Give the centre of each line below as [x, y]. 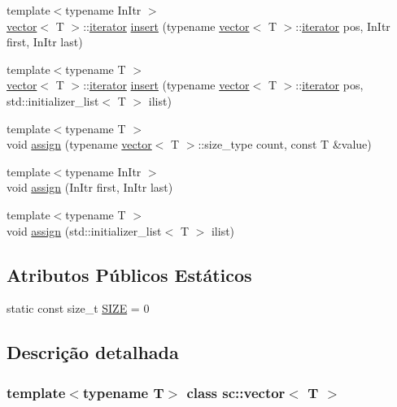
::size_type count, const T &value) [285, 144]
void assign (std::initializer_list [84, 230]
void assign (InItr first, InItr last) [90, 187]
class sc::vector [236, 392]
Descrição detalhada [93, 352]
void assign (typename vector [79, 144]
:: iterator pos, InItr [343, 26]
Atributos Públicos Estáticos [129, 274]
